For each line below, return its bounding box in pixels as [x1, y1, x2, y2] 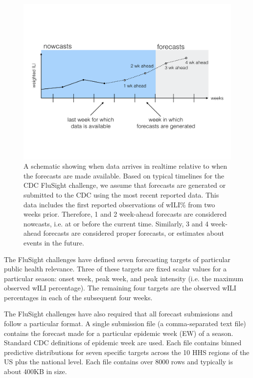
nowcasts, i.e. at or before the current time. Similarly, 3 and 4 [23, 218, 208, 228]
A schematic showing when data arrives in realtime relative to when [23, 161, 228, 171]
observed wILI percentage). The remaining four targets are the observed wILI [4, 283, 236, 293]
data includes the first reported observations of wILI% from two [23, 199, 215, 209]
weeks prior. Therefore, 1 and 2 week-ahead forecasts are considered [23, 209, 227, 219]
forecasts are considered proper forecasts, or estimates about [43, 228, 224, 238]
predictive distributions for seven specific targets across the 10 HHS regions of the [4, 347, 250, 357]
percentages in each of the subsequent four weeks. [4, 292, 153, 302]
